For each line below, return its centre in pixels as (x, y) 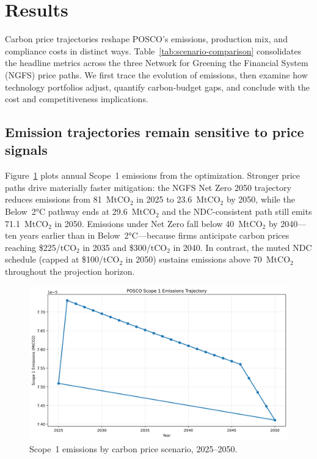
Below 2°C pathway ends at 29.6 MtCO (81, 211)
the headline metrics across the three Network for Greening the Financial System (157, 63)
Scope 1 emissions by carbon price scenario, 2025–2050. (133, 448)
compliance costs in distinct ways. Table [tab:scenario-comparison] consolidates (153, 50)
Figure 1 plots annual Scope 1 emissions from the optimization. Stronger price (152, 175)
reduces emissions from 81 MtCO (67, 199)
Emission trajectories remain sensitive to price (155, 132)
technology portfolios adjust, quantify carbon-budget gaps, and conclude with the (157, 87)
